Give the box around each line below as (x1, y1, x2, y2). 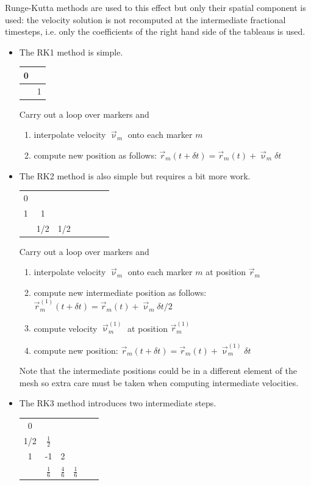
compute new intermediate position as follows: (34, 286, 207, 298)
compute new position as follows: (34, 149, 157, 161)
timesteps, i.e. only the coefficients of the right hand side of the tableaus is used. (5, 25, 306, 38)
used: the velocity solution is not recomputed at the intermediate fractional (5, 13, 286, 26)
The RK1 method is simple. (19, 45, 123, 58)
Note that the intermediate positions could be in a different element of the (19, 364, 298, 377)
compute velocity (34, 322, 98, 334)
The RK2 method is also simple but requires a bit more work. (19, 169, 251, 182)
